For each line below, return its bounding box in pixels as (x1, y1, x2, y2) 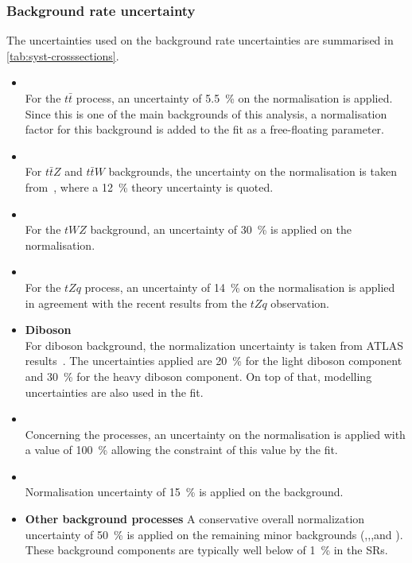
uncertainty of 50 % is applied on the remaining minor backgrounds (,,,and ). (25, 526, 403, 542)
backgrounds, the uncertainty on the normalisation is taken (108, 163, 397, 180)
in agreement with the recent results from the (25, 294, 247, 311)
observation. (270, 294, 329, 311)
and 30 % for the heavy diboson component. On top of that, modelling (25, 367, 372, 384)
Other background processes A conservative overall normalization (25, 511, 365, 527)
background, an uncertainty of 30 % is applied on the (90, 221, 352, 238)
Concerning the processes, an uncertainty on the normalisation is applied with (25, 425, 406, 442)
